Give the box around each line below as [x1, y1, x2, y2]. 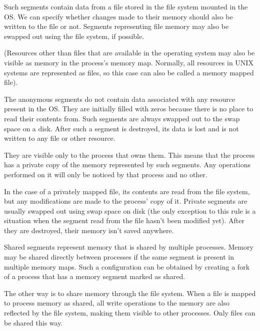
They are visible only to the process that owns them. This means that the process [4, 149, 255, 160]
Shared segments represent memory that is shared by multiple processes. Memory [4, 242, 253, 252]
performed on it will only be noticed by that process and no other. [4, 169, 207, 179]
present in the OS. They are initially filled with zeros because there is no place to [4, 103, 253, 114]
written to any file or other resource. [4, 133, 115, 143]
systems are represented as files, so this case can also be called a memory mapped [4, 67, 254, 77]
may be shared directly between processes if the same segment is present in [4, 252, 234, 262]
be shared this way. [4, 317, 63, 328]
